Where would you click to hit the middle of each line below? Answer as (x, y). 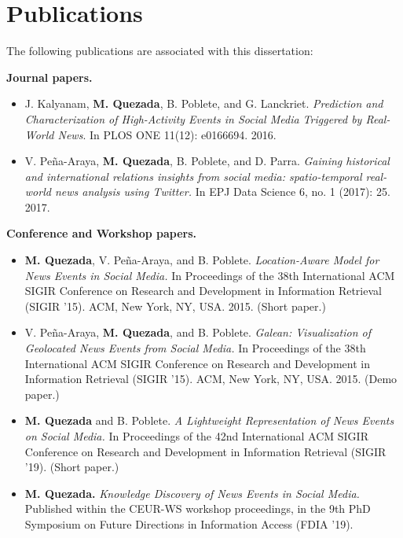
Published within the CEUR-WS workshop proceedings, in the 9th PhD (198, 509)
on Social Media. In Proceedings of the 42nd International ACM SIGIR (196, 436)
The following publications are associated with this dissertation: (160, 51)
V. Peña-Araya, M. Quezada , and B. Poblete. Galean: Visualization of (198, 332)
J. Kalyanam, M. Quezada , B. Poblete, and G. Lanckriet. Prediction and (204, 103)
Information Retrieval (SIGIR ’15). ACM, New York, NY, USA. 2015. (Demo (211, 379)
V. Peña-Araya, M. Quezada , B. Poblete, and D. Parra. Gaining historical (207, 161)
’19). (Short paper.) (72, 467)
